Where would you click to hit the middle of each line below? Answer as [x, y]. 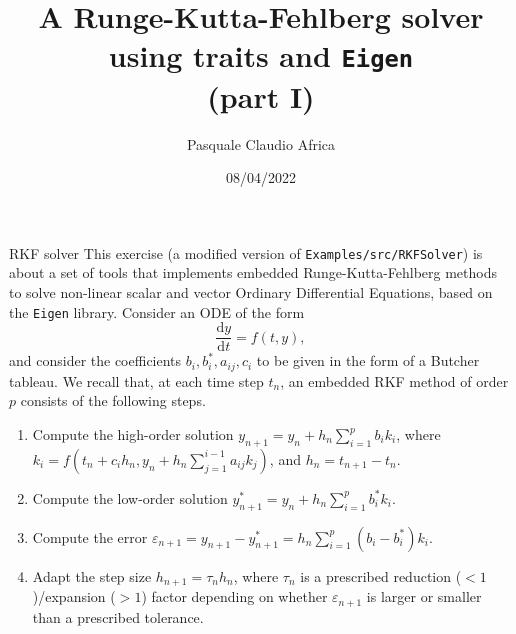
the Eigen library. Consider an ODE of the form [157, 311]
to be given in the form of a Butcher [368, 360]
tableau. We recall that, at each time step [136, 380]
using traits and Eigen [261, 55]
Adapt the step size [92, 575]
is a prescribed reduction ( [381, 575]
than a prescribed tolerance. [118, 616]
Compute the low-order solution [130, 497]
